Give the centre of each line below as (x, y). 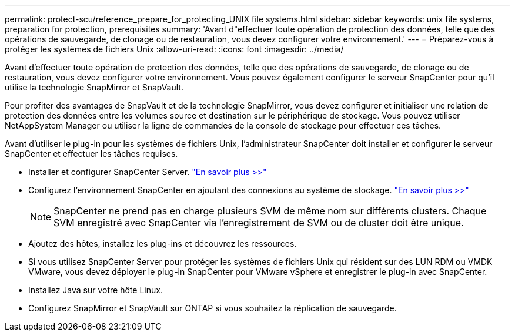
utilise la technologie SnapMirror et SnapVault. (94, 87)
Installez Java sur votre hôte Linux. (96, 290)
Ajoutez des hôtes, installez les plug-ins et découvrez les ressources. (163, 243)
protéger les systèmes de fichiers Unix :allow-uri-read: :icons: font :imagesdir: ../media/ (174, 49)
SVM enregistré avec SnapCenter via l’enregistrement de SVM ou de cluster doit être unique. (259, 223)
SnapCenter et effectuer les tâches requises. (91, 154)
